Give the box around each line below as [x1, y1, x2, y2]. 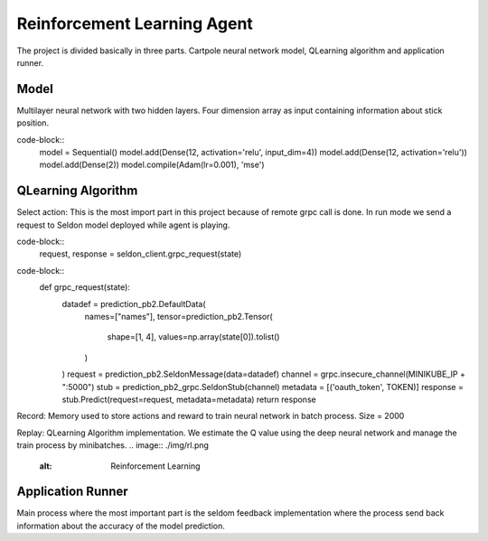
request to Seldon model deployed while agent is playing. [16, 219, 230, 230]
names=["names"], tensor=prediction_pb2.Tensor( [84, 312, 273, 322]
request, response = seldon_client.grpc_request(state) [39, 248, 242, 259]
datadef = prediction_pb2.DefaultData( [61, 298, 207, 309]
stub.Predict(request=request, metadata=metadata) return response [61, 394, 316, 405]
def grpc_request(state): [39, 282, 131, 293]
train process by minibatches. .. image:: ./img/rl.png [16, 440, 210, 451]
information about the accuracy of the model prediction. [16, 520, 225, 531]
